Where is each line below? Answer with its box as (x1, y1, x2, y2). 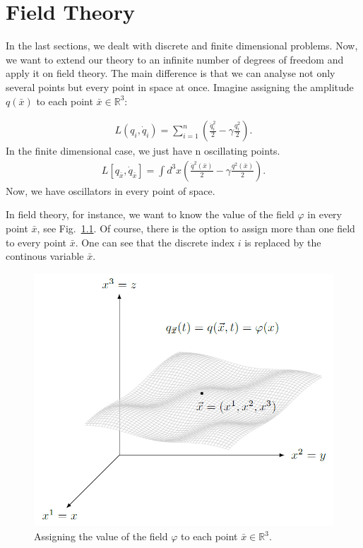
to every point (6, 234, 66, 249)
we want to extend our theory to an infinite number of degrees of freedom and (6, 52, 344, 66)
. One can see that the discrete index (75, 234, 235, 249)
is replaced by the (244, 234, 321, 249)
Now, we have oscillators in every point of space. (6, 183, 215, 198)
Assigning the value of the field (34, 529, 168, 544)
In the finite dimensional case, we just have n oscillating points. (6, 143, 280, 158)
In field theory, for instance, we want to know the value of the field (6, 207, 294, 222)
